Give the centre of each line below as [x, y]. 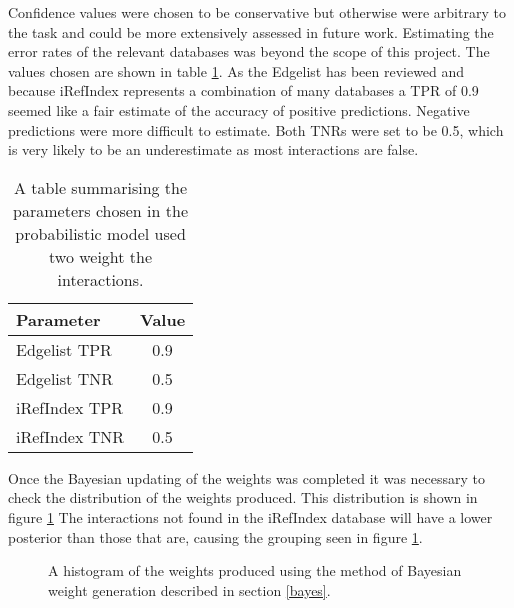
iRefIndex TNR [70, 436]
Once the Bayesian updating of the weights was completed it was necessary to [247, 477]
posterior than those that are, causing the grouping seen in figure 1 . [215, 536]
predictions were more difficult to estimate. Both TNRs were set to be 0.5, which [256, 129]
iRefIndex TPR [69, 407]
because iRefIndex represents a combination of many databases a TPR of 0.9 [243, 90]
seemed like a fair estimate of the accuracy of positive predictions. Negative [239, 109]
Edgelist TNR [64, 378]
